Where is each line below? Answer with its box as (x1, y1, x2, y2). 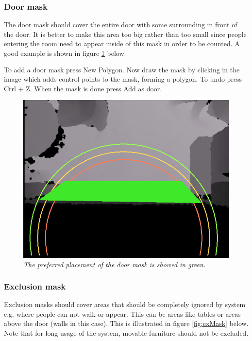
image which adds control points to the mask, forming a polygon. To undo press (4, 74, 242, 84)
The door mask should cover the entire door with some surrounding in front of (4, 19, 237, 30)
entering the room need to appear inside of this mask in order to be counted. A (4, 38, 240, 49)
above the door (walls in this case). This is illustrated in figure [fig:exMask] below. (4, 318, 249, 328)
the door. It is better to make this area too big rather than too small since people (4, 29, 247, 39)
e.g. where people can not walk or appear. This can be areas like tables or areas (4, 308, 241, 319)
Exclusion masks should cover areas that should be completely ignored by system (4, 299, 246, 309)
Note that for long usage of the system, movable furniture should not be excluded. (4, 327, 249, 338)
